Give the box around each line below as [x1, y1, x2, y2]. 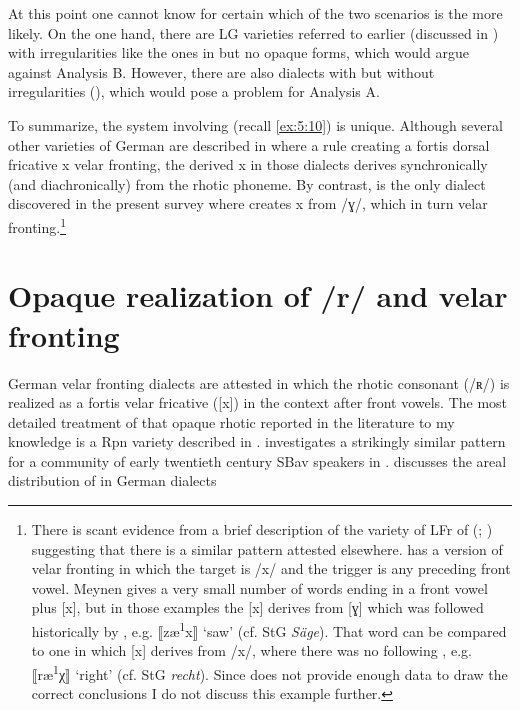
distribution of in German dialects [8, 470, 217, 491]
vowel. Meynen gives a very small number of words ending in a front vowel [31, 577, 488, 598]
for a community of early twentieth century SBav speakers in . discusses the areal [8, 450, 507, 471]
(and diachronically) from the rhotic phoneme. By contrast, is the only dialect [8, 173, 486, 194]
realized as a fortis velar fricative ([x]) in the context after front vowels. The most [8, 392, 508, 413]
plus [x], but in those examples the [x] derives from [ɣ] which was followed [31, 597, 484, 618]
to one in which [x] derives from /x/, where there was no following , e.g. [31, 640, 472, 661]
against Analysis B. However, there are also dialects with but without [8, 61, 435, 82]
